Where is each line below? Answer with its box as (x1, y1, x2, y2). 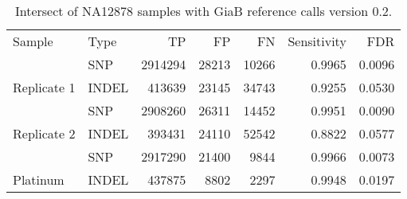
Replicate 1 (13, 78, 76, 96)
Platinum (13, 170, 65, 189)
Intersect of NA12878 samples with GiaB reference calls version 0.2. (14, 2, 393, 20)
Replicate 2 (13, 124, 76, 142)
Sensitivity (288, 32, 346, 50)
